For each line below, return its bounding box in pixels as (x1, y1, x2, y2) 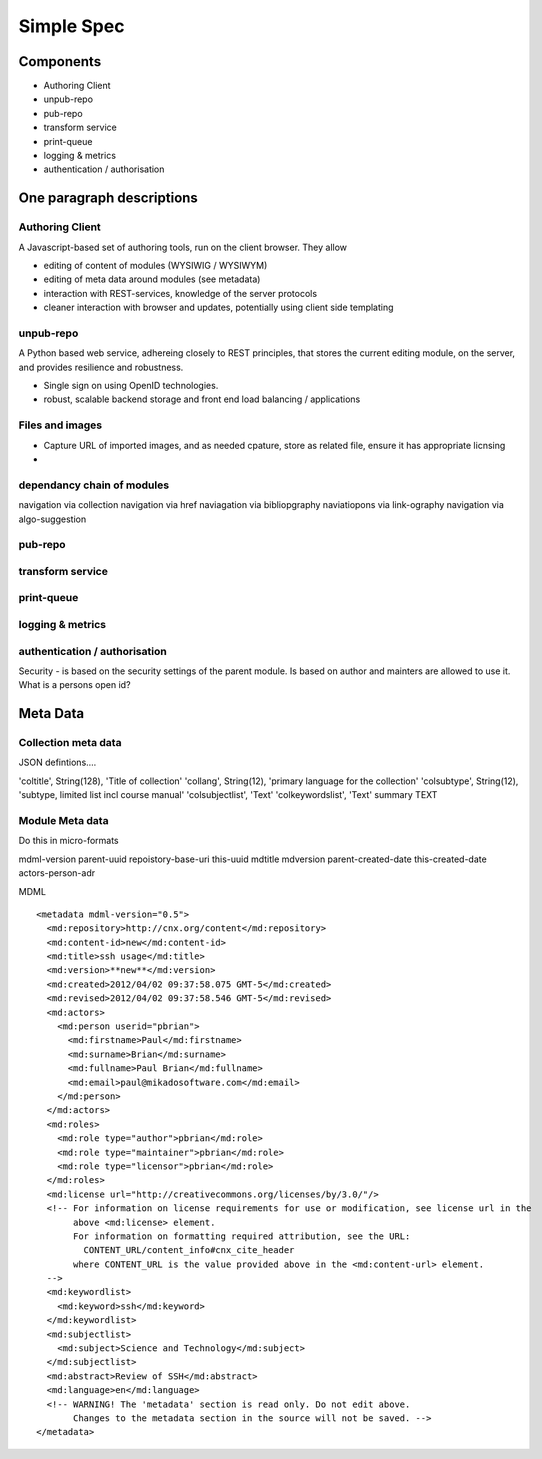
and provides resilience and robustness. (18, 361, 184, 373)
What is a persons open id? (18, 679, 131, 691)
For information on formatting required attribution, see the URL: (73, 1230, 411, 1242)
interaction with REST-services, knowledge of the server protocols (43, 287, 318, 299)
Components (18, 53, 102, 70)
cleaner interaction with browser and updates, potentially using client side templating (43, 301, 394, 314)
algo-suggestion (18, 513, 87, 525)
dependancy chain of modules (18, 478, 170, 492)
